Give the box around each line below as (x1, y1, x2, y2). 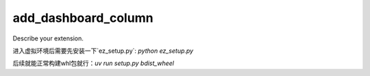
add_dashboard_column (12, 10, 153, 25)
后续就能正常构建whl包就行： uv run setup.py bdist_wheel (12, 59, 175, 68)
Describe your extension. (12, 34, 84, 42)
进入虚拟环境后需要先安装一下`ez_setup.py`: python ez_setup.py (12, 47, 194, 55)
